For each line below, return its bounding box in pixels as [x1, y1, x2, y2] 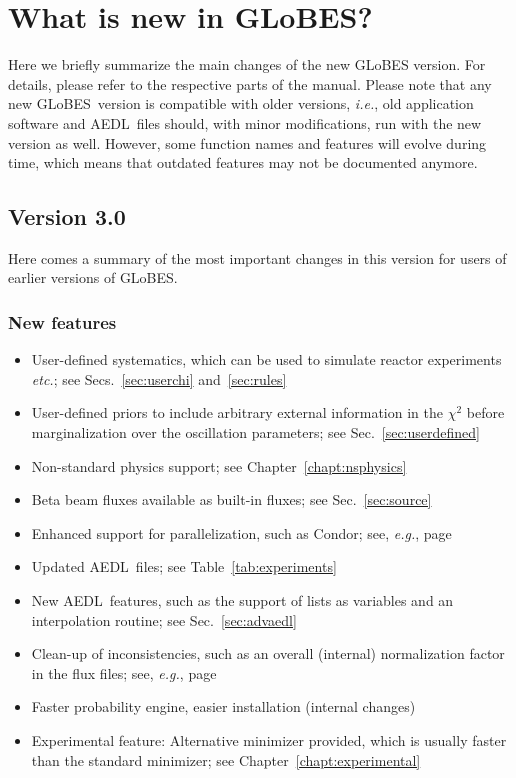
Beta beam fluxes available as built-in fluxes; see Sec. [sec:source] [31, 489, 432, 510]
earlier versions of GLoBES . [8, 267, 178, 288]
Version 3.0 [8, 201, 126, 232]
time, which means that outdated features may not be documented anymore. [8, 152, 478, 173]
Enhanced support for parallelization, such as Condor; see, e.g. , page [31, 522, 452, 543]
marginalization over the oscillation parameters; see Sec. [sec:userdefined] [31, 422, 480, 443]
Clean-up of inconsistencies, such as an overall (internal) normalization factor [31, 643, 505, 664]
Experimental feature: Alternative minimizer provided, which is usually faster [31, 730, 507, 751]
